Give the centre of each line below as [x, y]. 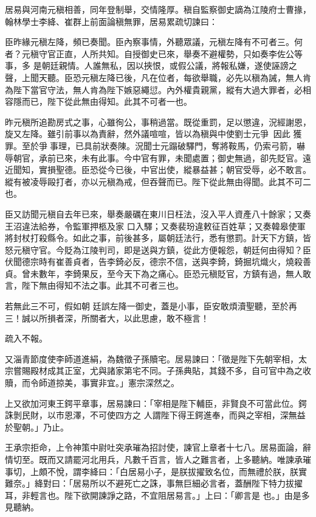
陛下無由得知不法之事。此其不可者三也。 [102, 285]
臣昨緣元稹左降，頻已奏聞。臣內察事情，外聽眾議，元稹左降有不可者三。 [149, 42]
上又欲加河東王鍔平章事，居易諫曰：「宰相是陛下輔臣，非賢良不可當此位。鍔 [156, 403]
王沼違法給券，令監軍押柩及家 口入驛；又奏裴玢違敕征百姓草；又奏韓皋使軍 [155, 226]
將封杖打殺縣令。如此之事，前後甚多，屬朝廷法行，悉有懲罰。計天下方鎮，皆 [158, 238]
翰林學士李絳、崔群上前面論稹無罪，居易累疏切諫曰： [111, 21]
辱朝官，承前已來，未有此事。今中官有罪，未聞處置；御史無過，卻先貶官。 [154, 157]
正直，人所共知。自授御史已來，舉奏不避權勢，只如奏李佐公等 [179, 53]
